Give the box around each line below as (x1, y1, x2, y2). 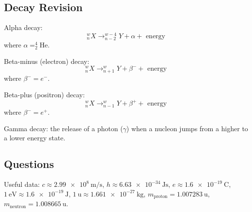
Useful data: (4, 179, 40, 189)
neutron (10, 204, 26, 209)
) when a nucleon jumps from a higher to (126, 123, 248, 133)
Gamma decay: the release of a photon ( (4, 123, 123, 133)
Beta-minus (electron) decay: (4, 56, 90, 66)
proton (154, 194, 168, 199)
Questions (4, 156, 54, 171)
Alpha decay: (4, 22, 43, 32)
